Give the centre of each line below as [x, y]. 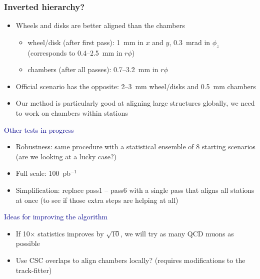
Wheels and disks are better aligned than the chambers [100, 25]
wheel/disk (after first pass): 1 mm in [85, 42]
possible [28, 243]
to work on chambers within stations [72, 112]
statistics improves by [71, 233]
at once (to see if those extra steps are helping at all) [97, 200]
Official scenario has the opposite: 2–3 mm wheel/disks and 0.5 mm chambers [136, 86]
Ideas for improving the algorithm [56, 217]
